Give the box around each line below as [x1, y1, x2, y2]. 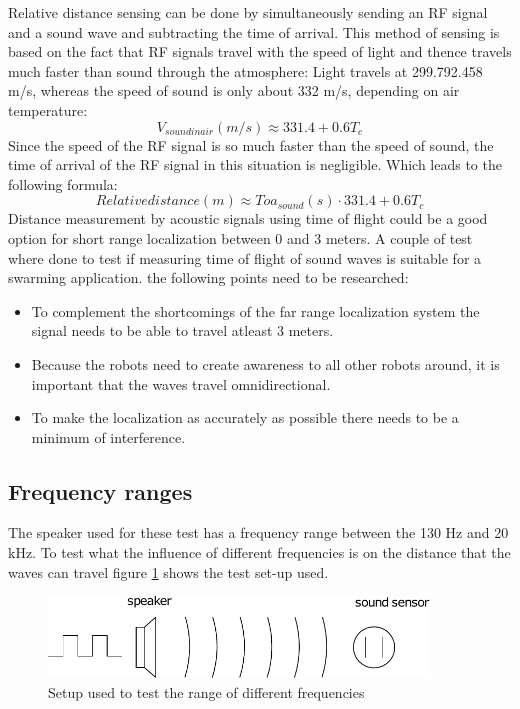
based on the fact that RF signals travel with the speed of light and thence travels [8, 41, 512, 62]
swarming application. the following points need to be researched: [8, 267, 409, 288]
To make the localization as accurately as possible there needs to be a [31, 407, 459, 428]
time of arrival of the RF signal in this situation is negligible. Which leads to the [8, 154, 502, 175]
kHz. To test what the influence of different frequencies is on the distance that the [8, 542, 511, 563]
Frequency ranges [8, 475, 193, 506]
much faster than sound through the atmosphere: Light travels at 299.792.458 [8, 60, 483, 81]
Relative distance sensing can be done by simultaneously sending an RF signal [8, 2, 488, 22]
